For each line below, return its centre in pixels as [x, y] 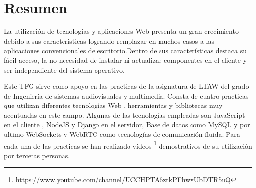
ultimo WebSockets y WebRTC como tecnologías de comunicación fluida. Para [122, 134]
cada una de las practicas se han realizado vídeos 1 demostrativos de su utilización [128, 145]
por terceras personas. [37, 155]
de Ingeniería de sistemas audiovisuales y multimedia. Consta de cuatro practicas [126, 95]
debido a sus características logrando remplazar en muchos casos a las [109, 40]
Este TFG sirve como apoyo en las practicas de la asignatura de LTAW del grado [127, 86]
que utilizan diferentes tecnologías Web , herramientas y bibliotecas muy [113, 105]
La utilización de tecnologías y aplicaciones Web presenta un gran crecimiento [121, 31]
